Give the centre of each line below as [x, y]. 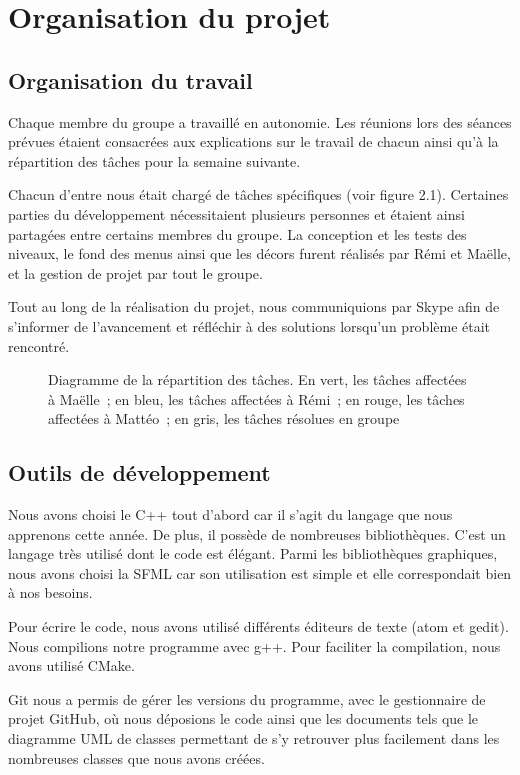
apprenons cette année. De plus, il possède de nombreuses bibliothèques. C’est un [257, 533]
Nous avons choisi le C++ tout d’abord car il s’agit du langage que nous [230, 514]
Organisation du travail [130, 79]
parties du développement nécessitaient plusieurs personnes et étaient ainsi [236, 213]
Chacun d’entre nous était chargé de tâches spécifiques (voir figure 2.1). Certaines [258, 194]
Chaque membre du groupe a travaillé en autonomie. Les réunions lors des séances [260, 121]
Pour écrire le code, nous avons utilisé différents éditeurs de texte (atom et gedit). [258, 626]
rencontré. [39, 345]
